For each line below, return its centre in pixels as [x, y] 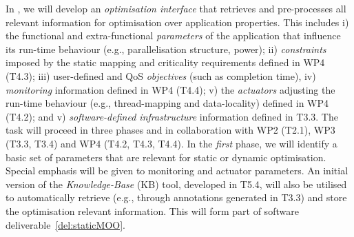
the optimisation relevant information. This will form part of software [152, 210]
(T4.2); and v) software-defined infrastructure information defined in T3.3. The [172, 116]
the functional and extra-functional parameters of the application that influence [173, 35]
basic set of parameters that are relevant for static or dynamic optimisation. [166, 157]
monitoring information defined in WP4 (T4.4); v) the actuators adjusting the [170, 89]
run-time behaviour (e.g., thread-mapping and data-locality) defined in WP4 [167, 103]
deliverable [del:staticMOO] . [66, 224]
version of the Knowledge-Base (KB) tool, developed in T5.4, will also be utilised [176, 184]
